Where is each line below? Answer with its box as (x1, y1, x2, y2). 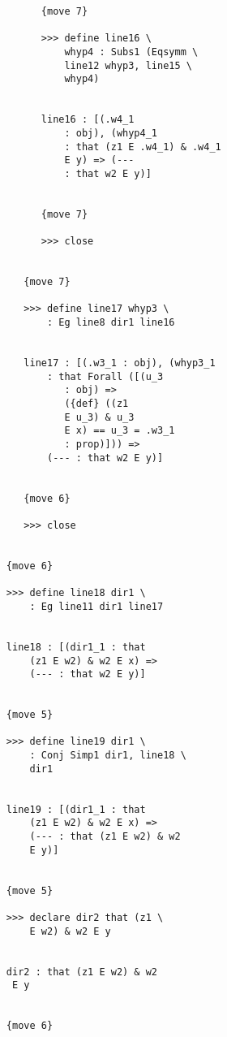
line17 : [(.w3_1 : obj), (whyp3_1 (24, 357, 216, 369)
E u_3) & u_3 (64, 411, 135, 423)
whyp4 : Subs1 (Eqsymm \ (64, 45, 199, 58)
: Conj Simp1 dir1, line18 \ (29, 750, 186, 762)
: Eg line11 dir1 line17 (29, 600, 164, 612)
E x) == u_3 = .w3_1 (64, 425, 175, 437)
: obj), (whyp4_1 (64, 127, 157, 139)
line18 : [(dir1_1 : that (6, 641, 146, 653)
